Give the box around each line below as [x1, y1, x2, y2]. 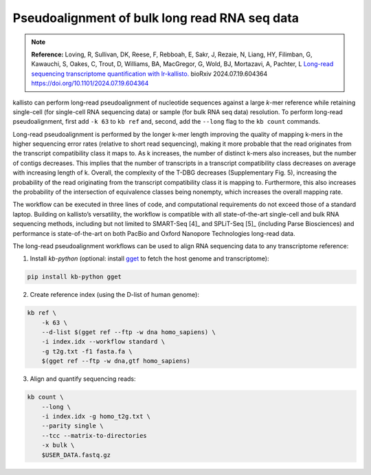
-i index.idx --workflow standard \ [41, 338, 165, 346]
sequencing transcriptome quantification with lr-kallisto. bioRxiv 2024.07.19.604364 [31, 69, 268, 78]
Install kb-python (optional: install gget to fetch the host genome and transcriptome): [30, 254, 269, 263]
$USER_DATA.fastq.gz [41, 451, 111, 459]
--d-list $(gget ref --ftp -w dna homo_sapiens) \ [41, 329, 216, 336]
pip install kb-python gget [27, 273, 122, 281]
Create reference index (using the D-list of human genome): [30, 291, 199, 299]
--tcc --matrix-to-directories [41, 432, 147, 439]
